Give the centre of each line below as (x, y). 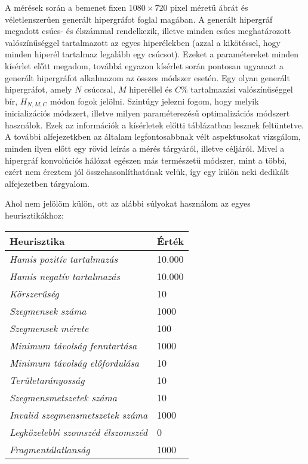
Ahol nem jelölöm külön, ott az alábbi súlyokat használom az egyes (128, 203)
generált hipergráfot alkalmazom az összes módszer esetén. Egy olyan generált (147, 77)
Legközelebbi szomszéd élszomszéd (78, 432)
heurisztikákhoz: (34, 215)
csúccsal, (100, 89)
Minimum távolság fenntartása (73, 345)
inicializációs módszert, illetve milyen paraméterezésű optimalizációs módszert (147, 113)
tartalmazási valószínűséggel (242, 89)
